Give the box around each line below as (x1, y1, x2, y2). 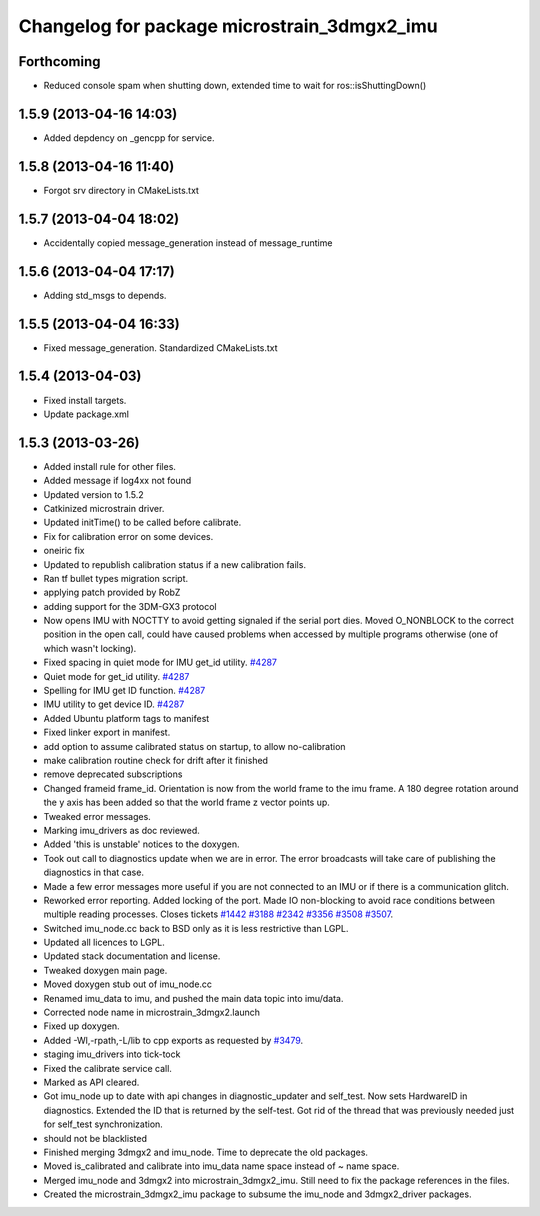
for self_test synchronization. (43, 1118, 164, 1130)
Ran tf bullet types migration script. (43, 572, 189, 584)
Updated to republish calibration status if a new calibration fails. (43, 558, 307, 570)
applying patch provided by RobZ (43, 586, 181, 599)
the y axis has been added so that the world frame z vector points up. (43, 796, 330, 809)
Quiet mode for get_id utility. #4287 (43, 670, 190, 682)
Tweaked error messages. (43, 810, 152, 822)
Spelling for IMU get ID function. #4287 (43, 685, 206, 697)
